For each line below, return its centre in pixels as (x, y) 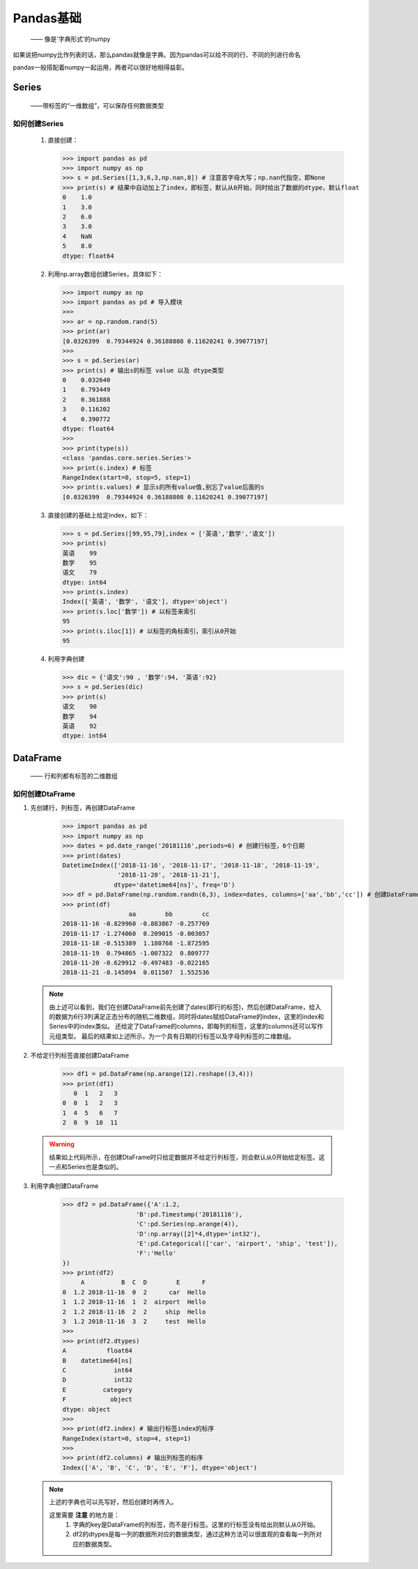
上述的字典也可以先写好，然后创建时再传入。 (113, 1502)
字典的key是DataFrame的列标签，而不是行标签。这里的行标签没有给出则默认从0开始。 (196, 1524)
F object (97, 1399)
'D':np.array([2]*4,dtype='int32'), (199, 1234)
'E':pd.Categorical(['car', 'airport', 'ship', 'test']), (237, 1243)
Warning (62, 1144)
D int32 (97, 1380)
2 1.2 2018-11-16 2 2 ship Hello (134, 1312)
